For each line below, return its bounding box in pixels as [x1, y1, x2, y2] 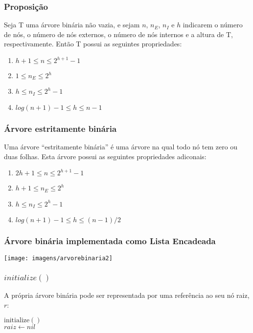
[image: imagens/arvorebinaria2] [4, 255, 113, 262]
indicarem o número [183, 20, 243, 30]
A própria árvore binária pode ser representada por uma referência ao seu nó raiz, [4, 290, 250, 300]
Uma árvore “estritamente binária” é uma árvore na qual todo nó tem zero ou [4, 142, 238, 152]
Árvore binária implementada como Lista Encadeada [4, 235, 216, 247]
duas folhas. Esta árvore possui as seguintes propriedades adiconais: [4, 151, 207, 161]
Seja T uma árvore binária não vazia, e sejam [4, 20, 140, 30]
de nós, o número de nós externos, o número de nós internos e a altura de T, [4, 29, 233, 39]
